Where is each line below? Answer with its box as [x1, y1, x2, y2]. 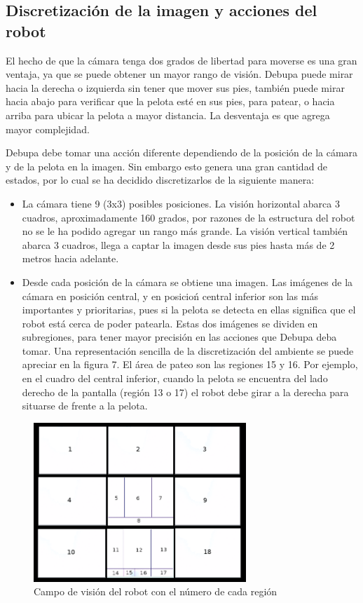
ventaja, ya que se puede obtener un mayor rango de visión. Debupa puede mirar [6, 67, 353, 81]
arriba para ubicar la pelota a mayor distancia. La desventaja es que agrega [6, 107, 330, 122]
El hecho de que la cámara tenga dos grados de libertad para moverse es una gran [6, 53, 357, 67]
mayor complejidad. [6, 121, 90, 136]
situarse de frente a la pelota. [22, 398, 148, 413]
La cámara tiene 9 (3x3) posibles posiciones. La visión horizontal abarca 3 [22, 196, 340, 210]
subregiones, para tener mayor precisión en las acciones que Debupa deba [22, 330, 337, 344]
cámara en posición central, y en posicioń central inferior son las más [22, 288, 318, 303]
